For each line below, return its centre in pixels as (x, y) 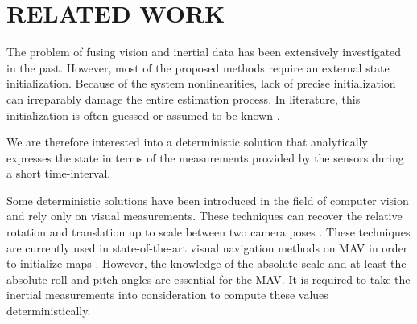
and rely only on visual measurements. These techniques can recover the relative (204, 216)
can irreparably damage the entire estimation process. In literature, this (184, 98)
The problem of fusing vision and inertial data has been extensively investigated (204, 52)
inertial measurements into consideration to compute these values (167, 295)
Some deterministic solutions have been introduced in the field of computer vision (208, 200)
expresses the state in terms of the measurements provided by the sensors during (205, 157)
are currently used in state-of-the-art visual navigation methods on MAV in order (207, 247)
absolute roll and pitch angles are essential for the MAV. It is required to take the (208, 279)
